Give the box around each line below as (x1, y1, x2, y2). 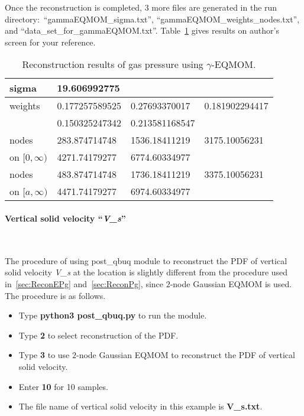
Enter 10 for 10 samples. (18, 380, 108, 392)
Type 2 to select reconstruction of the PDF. (18, 329, 179, 341)
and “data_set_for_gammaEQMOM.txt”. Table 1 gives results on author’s (5, 24, 279, 37)
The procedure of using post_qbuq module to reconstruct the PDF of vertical (5, 254, 287, 266)
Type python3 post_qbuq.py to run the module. (18, 309, 207, 321)
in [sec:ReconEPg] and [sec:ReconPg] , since (5, 277, 164, 290)
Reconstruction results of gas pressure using (22, 57, 203, 71)
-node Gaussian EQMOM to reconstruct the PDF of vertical (76, 349, 295, 361)
